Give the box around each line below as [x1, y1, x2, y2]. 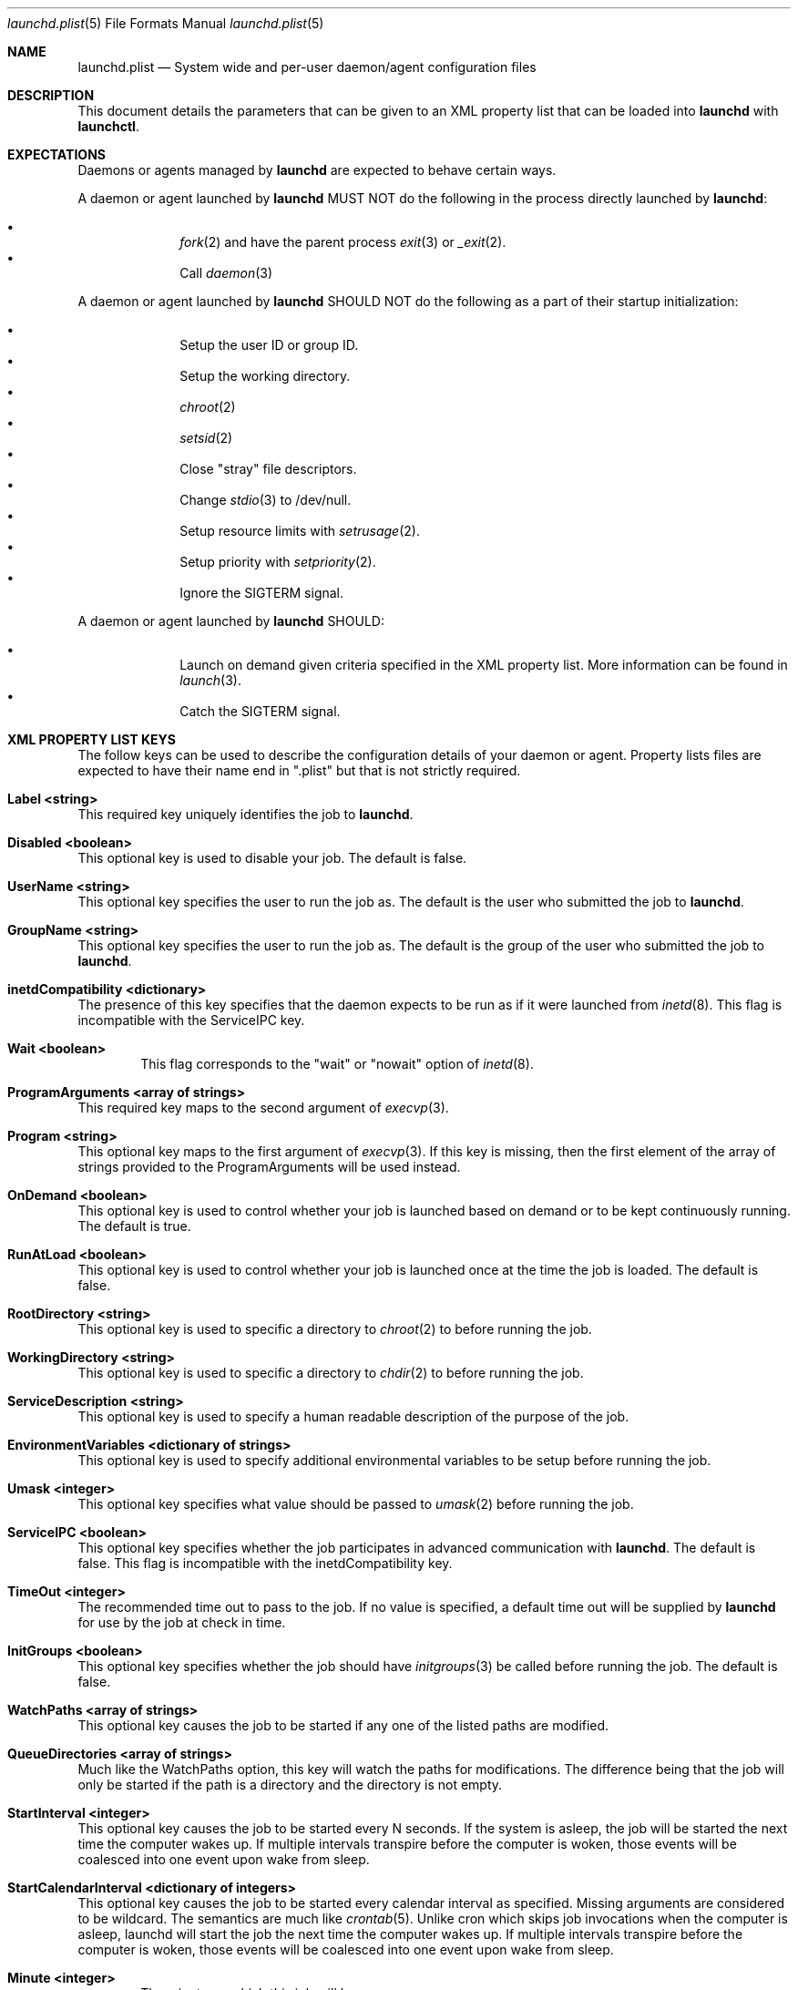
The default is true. [77, 1218, 191, 1234]
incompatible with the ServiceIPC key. [77, 1012, 305, 1028]
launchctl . [77, 118, 139, 134]
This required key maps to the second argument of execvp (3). [77, 1100, 449, 1115]
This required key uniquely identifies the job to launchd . [77, 806, 414, 822]
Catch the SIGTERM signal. [179, 703, 341, 719]
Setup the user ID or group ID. [179, 337, 359, 353]
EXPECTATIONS [7, 147, 106, 162]
